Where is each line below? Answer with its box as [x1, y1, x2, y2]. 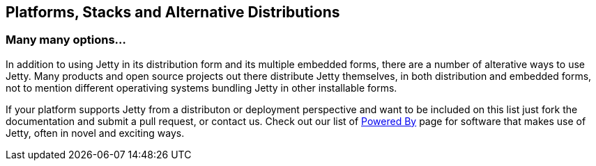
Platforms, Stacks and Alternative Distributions [6, 3, 340, 21]
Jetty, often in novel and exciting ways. [6, 126, 185, 139]
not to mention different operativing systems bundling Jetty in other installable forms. [6, 81, 397, 94]
